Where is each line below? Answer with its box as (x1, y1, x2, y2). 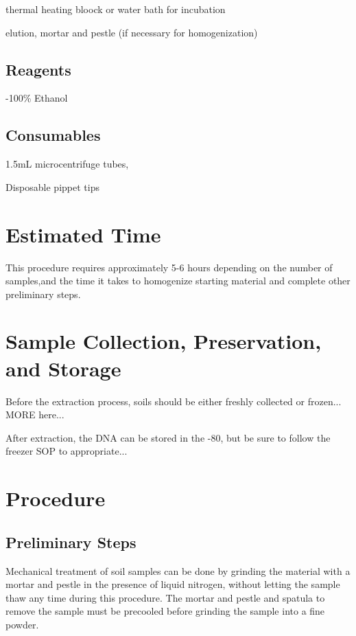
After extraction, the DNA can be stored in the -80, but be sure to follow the (5, 430, 331, 444)
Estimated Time (5, 220, 161, 248)
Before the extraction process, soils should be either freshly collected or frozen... (5, 394, 342, 408)
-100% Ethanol (5, 91, 68, 105)
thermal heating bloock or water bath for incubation (5, 2, 226, 16)
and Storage (5, 354, 121, 382)
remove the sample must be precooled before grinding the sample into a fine (5, 604, 325, 618)
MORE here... (5, 407, 64, 422)
